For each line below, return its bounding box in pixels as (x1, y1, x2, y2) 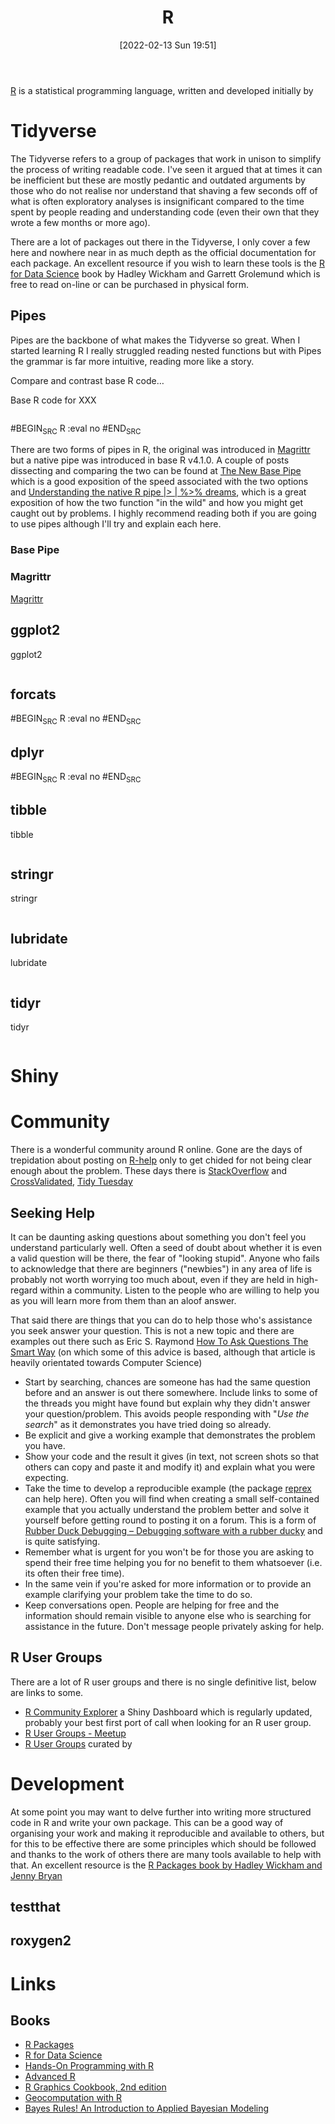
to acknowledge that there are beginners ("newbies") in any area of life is (10, 1262, 313, 1275)
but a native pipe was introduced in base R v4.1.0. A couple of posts (10, 454, 290, 466)
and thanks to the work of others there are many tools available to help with (10, 1848, 322, 1860)
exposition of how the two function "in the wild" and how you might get (10, 497, 304, 509)
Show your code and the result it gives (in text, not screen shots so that (24, 1450, 320, 1462)
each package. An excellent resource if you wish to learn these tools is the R (10, 257, 325, 269)
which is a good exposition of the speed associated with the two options (10, 476, 309, 488)
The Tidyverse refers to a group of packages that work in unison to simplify (10, 152, 322, 165)
